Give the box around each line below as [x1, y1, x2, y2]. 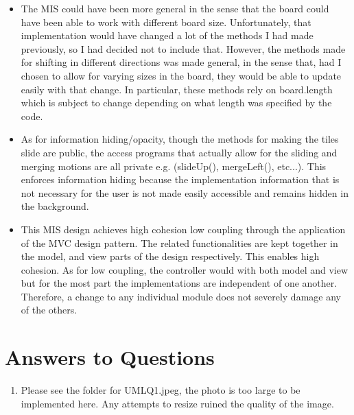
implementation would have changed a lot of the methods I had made [21, 28, 314, 43]
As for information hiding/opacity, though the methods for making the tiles [21, 132, 339, 146]
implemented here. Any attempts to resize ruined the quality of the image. [21, 396, 334, 410]
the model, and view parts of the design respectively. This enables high [21, 249, 320, 263]
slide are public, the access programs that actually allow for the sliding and [21, 145, 338, 159]
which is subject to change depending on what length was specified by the [21, 95, 332, 110]
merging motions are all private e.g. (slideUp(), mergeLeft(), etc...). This [21, 158, 327, 173]
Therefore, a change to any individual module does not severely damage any [21, 289, 341, 303]
